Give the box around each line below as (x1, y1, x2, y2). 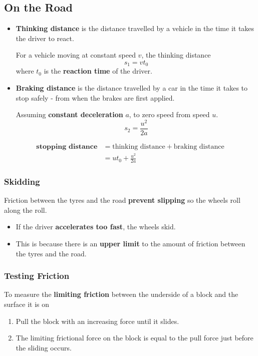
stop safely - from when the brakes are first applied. (16, 92, 175, 103)
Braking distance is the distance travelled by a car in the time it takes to (16, 83, 248, 93)
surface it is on (4, 298, 50, 309)
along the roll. (4, 204, 47, 215)
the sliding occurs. (16, 342, 72, 352)
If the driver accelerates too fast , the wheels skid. (16, 221, 176, 232)
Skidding (4, 175, 40, 187)
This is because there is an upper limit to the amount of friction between (16, 238, 245, 248)
